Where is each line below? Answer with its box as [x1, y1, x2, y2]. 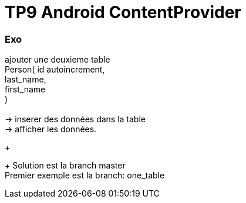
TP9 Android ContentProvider [5, 2, 241, 22]
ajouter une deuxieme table [5, 54, 110, 65]
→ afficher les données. [5, 124, 97, 135]
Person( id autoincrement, [5, 64, 105, 75]
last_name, [5, 74, 46, 85]
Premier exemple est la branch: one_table [5, 170, 165, 181]
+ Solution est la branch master [5, 160, 126, 171]
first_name [5, 84, 46, 95]
